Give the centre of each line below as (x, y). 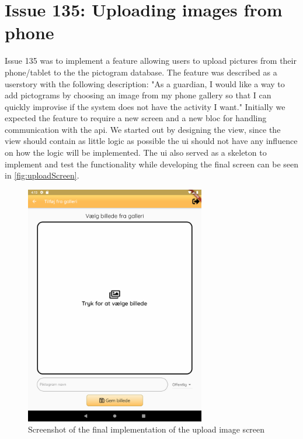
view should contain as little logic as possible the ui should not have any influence (151, 141)
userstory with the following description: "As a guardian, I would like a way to (145, 83)
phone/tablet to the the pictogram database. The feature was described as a (141, 72)
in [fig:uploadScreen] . (42, 175)
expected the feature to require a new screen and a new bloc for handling (136, 118)
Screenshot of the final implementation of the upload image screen (147, 429)
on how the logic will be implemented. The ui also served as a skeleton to (136, 152)
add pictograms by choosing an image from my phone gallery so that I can (138, 95)
